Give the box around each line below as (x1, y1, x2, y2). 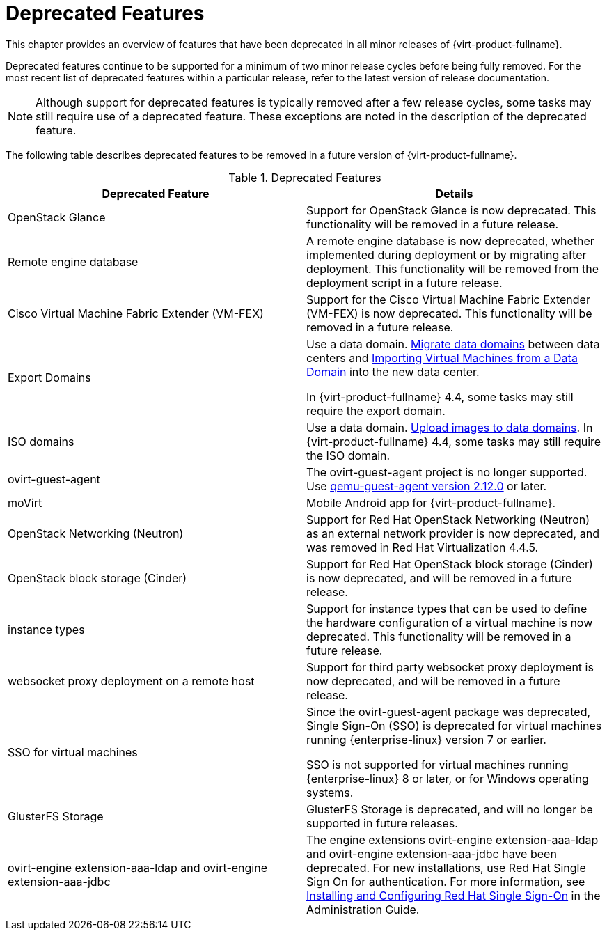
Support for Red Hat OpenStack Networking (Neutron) (306, 512, 590, 526)
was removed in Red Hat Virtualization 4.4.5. (306, 540, 539, 554)
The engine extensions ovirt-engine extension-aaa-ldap (306, 832, 599, 847)
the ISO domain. (306, 448, 391, 462)
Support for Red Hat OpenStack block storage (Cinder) (306, 556, 593, 571)
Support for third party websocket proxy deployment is (306, 660, 594, 674)
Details (435, 186, 473, 201)
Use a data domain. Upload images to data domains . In (306, 420, 593, 435)
